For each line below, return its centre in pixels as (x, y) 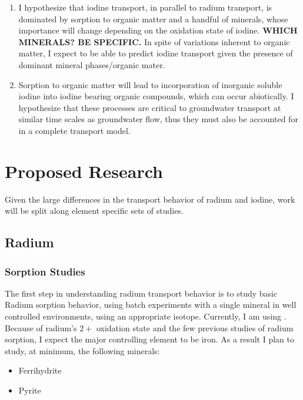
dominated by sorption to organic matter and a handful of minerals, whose (153, 19)
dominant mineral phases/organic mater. (92, 64)
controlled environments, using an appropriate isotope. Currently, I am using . (146, 316)
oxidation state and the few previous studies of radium (195, 327)
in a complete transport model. (74, 130)
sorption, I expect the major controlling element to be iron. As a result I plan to (149, 339)
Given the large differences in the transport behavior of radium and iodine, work (150, 199)
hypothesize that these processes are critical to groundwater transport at (150, 107)
